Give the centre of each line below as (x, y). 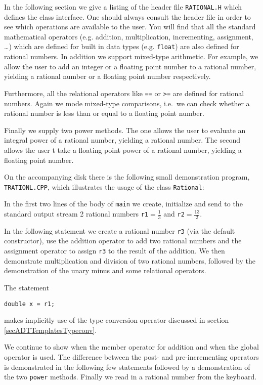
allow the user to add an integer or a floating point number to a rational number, (130, 66)
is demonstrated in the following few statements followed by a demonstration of (127, 367)
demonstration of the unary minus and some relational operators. (105, 270)
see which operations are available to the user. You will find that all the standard (130, 27)
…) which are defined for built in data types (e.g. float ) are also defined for (122, 46)
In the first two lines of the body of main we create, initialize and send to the (123, 204)
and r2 (174, 213)
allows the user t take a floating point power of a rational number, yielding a (123, 149)
